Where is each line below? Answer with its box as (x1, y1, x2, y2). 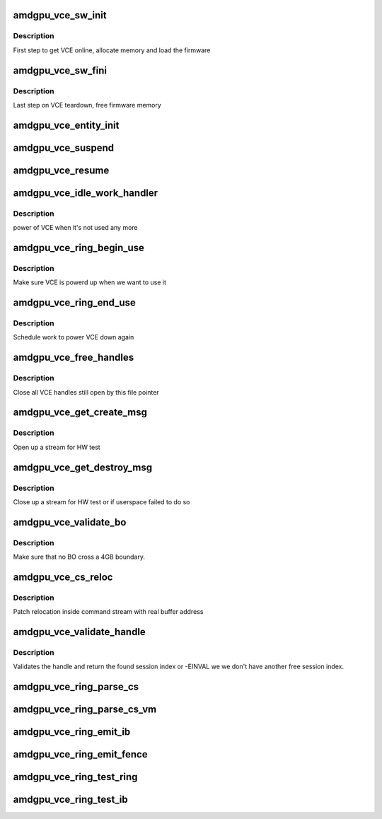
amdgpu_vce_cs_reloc (13, 571, 113, 583)
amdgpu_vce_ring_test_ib (13, 794, 128, 806)
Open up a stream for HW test (13, 443, 100, 451)
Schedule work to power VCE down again (13, 333, 134, 342)
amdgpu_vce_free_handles (13, 352, 134, 364)
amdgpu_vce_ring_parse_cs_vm (13, 704, 157, 716)
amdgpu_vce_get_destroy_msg (13, 461, 152, 473)
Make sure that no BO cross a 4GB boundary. (13, 552, 145, 562)
